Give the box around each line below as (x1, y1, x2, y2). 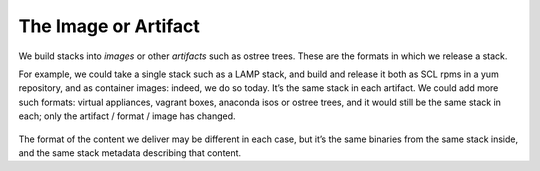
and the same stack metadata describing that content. (18, 146, 242, 159)
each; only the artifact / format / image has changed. (18, 110, 236, 122)
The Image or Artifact (18, 15, 200, 37)
